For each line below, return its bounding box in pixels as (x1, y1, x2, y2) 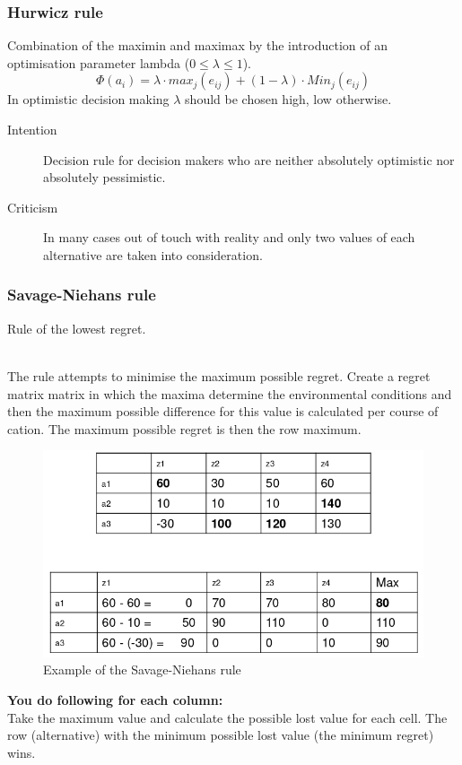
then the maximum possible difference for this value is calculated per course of (7, 402, 439, 421)
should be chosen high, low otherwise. (185, 90, 392, 109)
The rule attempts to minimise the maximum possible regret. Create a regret (7, 366, 431, 385)
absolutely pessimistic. (43, 168, 166, 187)
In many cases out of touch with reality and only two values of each (43, 228, 415, 247)
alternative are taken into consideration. (43, 245, 263, 264)
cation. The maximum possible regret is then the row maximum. (7, 419, 362, 438)
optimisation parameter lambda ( (7, 53, 190, 72)
